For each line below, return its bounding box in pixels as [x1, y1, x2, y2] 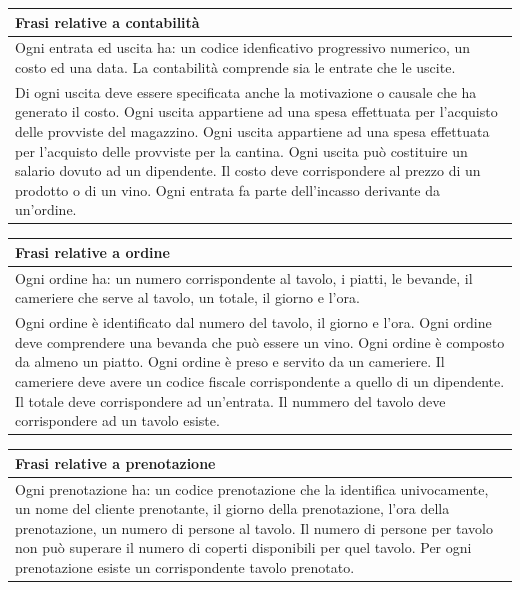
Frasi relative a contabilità [15, 11, 200, 32]
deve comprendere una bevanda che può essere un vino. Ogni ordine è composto [15, 331, 505, 352]
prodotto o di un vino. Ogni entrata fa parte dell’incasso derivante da [15, 179, 441, 200]
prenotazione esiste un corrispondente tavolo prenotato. [15, 557, 355, 577]
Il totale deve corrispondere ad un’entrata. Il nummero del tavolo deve [15, 390, 446, 411]
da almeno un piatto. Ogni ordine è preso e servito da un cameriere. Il [15, 351, 445, 372]
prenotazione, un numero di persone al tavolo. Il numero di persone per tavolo [15, 517, 493, 538]
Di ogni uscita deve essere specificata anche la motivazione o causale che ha [15, 81, 477, 102]
